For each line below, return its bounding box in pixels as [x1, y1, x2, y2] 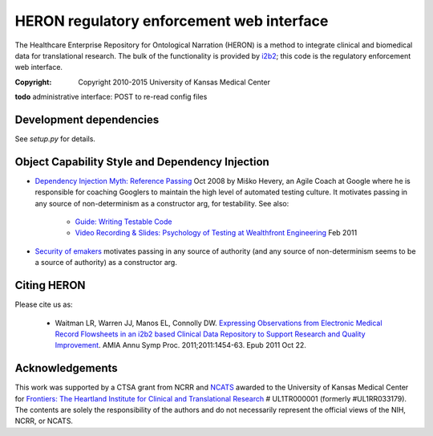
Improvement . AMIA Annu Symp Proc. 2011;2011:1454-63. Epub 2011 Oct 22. [55, 340, 306, 350]
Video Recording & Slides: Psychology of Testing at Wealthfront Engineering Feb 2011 [75, 228, 358, 238]
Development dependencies [14, 112, 160, 126]
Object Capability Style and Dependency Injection [14, 155, 270, 169]
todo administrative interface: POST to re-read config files [14, 92, 208, 102]
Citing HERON [14, 279, 86, 292]
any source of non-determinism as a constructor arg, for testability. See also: [34, 198, 289, 208]
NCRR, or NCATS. [14, 416, 74, 426]
